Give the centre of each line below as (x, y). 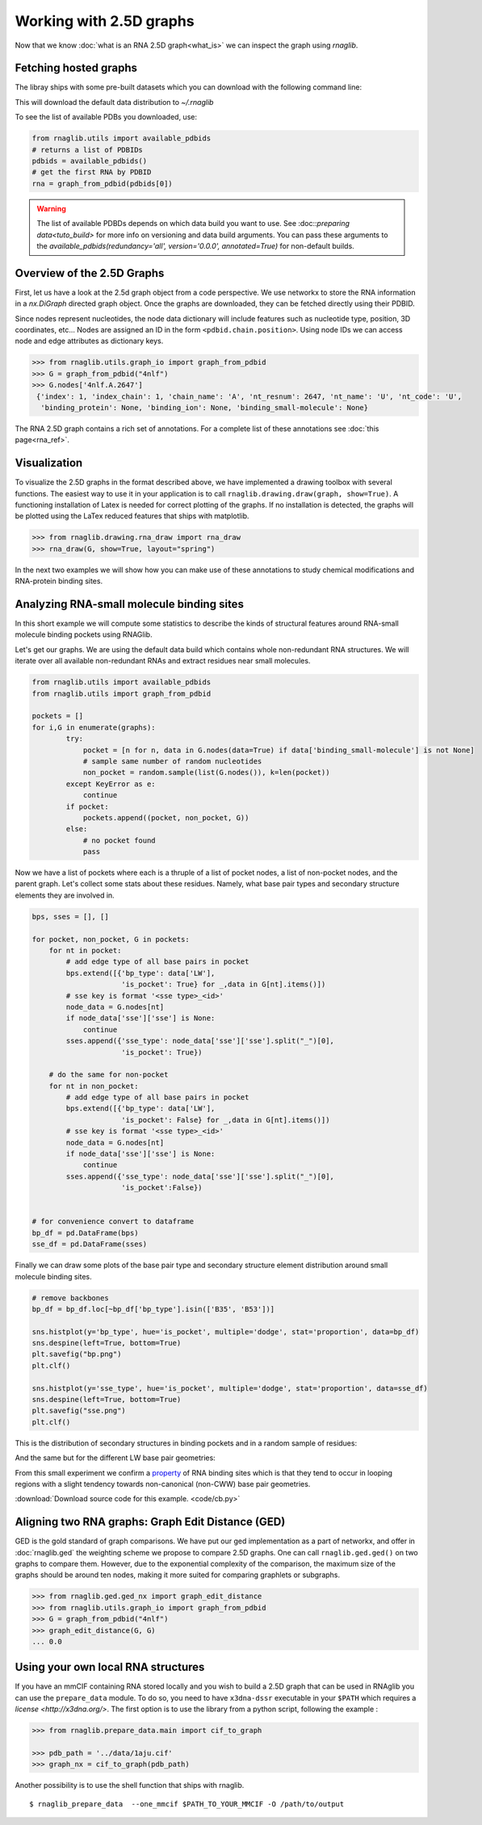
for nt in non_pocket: (94, 1086)
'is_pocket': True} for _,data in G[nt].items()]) (224, 984)
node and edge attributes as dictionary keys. (89, 341)
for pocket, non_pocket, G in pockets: (111, 939)
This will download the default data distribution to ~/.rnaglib (114, 102)
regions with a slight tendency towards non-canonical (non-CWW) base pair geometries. (163, 1484)
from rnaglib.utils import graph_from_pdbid (122, 693)
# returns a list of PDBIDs (87, 150)
